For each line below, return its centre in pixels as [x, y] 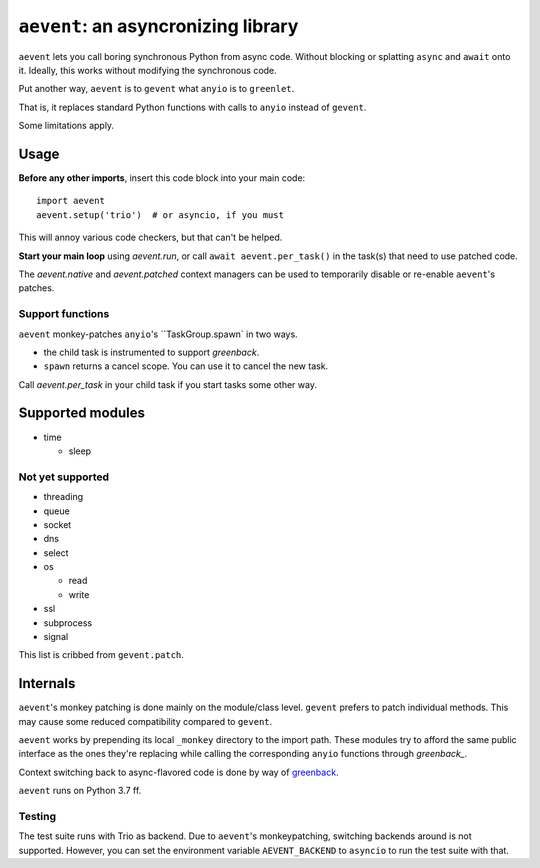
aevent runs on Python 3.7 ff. [80, 791]
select [56, 552]
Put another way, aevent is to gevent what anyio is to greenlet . [156, 89]
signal [56, 637]
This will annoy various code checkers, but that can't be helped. [150, 237]
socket [57, 524]
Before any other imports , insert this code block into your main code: [162, 178]
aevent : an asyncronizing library [158, 26]
